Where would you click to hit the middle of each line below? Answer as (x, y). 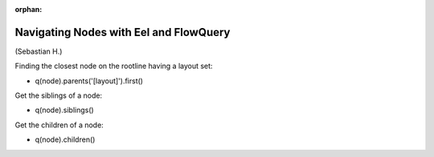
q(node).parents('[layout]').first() (89, 81)
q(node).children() (65, 139)
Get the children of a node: (59, 125)
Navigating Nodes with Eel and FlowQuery (123, 32)
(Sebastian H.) (39, 51)
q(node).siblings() (64, 110)
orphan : (29, 9)
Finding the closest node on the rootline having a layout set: (114, 66)
